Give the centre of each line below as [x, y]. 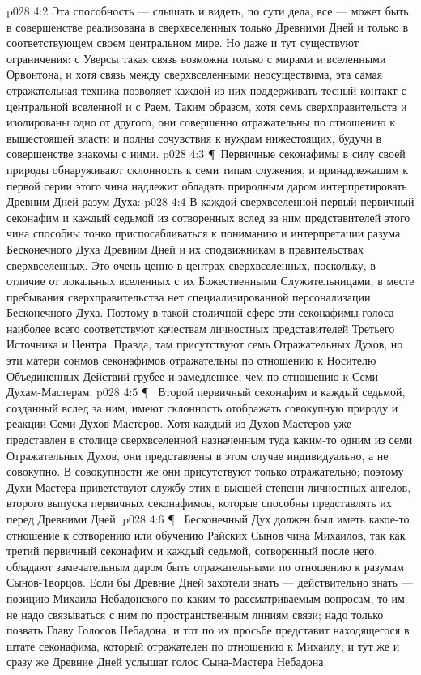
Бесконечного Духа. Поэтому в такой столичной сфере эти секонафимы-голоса [200, 312]
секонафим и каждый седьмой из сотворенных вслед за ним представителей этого [208, 217]
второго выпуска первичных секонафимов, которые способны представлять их [199, 503]
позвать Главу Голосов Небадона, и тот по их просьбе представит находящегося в [208, 630]
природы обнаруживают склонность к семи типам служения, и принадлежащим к [208, 169]
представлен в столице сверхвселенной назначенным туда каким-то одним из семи [210, 440]
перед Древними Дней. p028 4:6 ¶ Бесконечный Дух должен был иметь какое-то [208, 519]
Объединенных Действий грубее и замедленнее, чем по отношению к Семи [193, 376]
